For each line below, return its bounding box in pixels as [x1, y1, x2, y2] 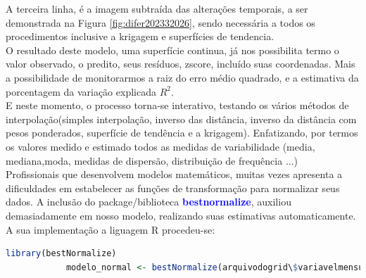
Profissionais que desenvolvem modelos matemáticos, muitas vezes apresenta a [6, 167, 343, 182]
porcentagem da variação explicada [6, 84, 156, 99]
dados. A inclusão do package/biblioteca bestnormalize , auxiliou [6, 194, 291, 209]
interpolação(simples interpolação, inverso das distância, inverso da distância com [6, 111, 357, 126]
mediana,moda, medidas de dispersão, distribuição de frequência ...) [6, 153, 298, 168]
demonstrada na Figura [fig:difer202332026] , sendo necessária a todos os [6, 15, 315, 30]
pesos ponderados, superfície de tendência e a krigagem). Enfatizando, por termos [6, 125, 358, 140]
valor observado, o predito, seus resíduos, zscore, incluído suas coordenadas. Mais [6, 56, 355, 71]
